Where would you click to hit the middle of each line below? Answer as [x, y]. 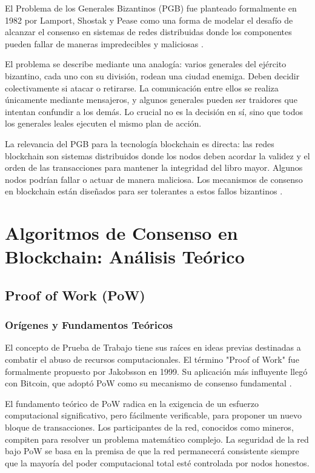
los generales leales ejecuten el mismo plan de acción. [103, 123]
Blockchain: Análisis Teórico [125, 256]
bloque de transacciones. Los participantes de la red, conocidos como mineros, [149, 427]
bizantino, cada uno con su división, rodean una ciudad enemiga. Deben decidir [152, 75]
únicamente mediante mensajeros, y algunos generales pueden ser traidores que [151, 100]
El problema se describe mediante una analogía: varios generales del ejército [146, 64]
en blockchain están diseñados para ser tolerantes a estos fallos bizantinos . [144, 191]
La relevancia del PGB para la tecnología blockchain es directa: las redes [140, 143]
